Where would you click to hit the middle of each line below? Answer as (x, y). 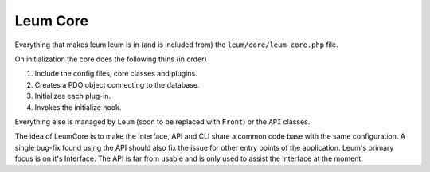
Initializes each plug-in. (73, 96)
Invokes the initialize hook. (78, 107)
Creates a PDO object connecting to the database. (117, 84)
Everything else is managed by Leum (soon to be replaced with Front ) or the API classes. (162, 121)
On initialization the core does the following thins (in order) (111, 59)
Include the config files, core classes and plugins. (116, 74)
